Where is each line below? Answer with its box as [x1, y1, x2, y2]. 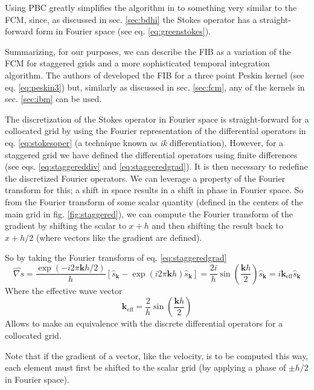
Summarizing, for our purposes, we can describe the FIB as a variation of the [5, 45, 291, 57]
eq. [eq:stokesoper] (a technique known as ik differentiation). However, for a [5, 136, 284, 149]
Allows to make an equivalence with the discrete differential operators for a [5, 317, 283, 330]
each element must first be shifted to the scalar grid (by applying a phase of [5, 361, 286, 374]
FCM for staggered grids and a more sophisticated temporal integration [5, 57, 270, 69]
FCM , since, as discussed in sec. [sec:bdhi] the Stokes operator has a [5, 13, 257, 25]
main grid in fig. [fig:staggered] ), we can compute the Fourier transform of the [5, 207, 293, 220]
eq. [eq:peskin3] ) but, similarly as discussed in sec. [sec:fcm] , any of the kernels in [5, 80, 305, 93]
